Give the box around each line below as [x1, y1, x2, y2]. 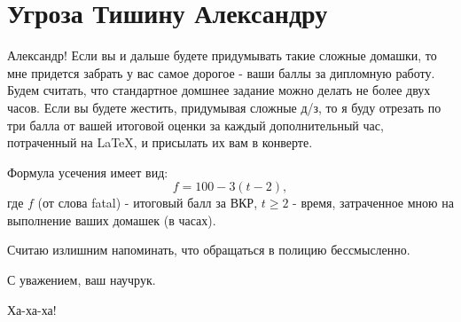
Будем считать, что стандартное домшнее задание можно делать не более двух [7, 81, 431, 99]
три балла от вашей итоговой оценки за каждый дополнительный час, [7, 115, 384, 134]
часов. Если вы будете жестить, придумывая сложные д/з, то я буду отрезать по [7, 98, 441, 116]
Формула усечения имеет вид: [7, 162, 168, 181]
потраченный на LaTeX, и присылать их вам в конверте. [7, 133, 313, 152]
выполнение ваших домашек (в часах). [7, 210, 216, 229]
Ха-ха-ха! [7, 300, 57, 318]
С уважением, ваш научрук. [7, 271, 156, 289]
